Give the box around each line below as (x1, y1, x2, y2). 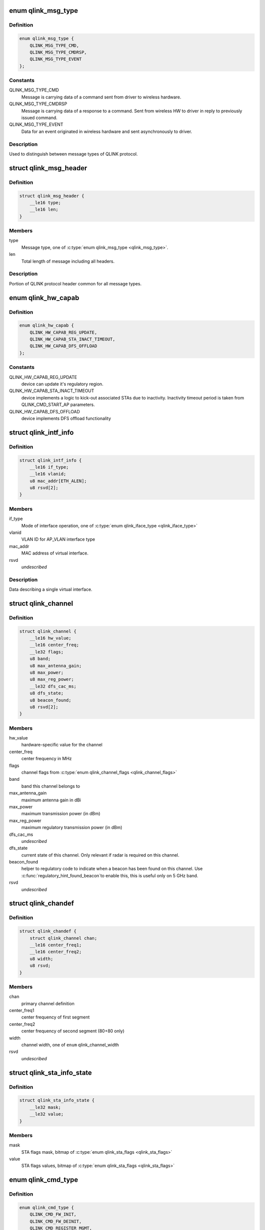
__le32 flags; (29, 649, 64, 654)
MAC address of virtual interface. (21, 550, 88, 556)
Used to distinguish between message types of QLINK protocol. (9, 151, 138, 157)
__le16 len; (29, 207, 59, 213)
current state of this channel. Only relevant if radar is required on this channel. (21, 852, 180, 858)
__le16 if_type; (29, 464, 69, 470)
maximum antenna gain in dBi (21, 797, 81, 803)
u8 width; (29, 956, 53, 961)
